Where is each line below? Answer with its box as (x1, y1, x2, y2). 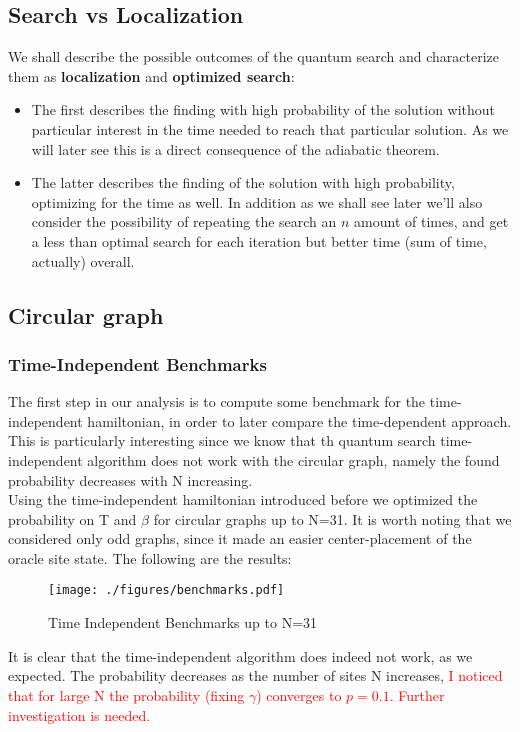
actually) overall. (31, 250, 135, 271)
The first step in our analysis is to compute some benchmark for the (8, 391, 426, 412)
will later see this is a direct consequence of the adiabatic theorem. (31, 138, 440, 159)
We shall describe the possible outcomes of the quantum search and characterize (8, 46, 499, 67)
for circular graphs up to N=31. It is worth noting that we (153, 508, 512, 529)
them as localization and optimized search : (8, 65, 295, 86)
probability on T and (8, 508, 137, 529)
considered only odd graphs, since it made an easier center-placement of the (8, 528, 472, 549)
